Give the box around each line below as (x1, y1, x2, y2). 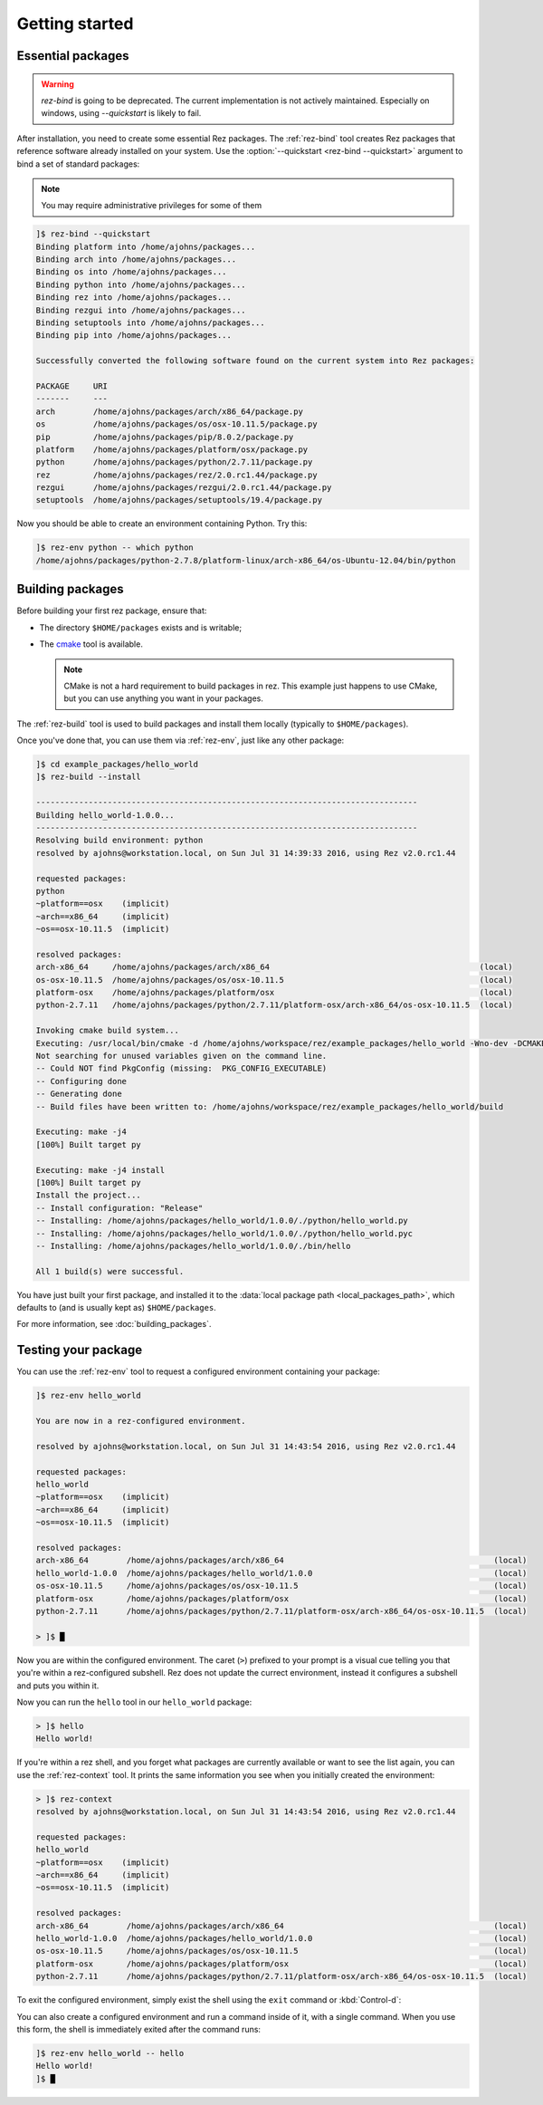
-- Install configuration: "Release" (35, 1203, 204, 1213)
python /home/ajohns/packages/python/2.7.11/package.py (35, 457, 313, 467)
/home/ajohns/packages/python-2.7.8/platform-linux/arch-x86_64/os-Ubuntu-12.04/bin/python (35, 555, 456, 565)
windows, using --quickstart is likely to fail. (41, 108, 202, 119)
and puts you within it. (16, 1680, 100, 1691)
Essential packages (16, 48, 130, 63)
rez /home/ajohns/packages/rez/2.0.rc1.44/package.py (35, 469, 318, 480)
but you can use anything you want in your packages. (63, 693, 264, 704)
